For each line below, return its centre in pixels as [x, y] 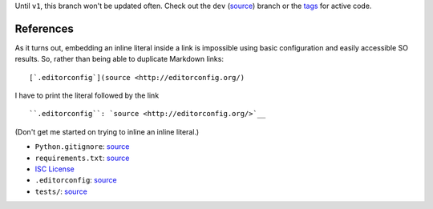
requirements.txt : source [82, 158]
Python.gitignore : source [82, 147]
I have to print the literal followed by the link [87, 95]
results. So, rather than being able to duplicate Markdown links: [119, 59]
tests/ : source [61, 191]
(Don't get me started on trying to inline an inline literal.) [107, 131]
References [44, 28]
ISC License [55, 169]
